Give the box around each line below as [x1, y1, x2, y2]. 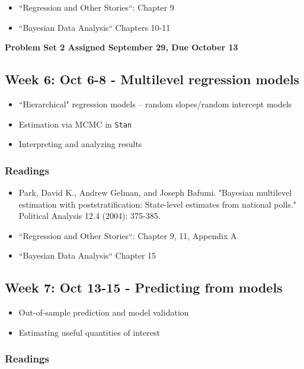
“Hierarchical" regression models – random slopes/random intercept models [18, 97, 292, 110]
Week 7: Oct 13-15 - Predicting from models [5, 278, 283, 297]
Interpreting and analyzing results [18, 138, 142, 150]
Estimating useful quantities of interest [18, 326, 160, 338]
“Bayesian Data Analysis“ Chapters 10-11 [18, 21, 171, 33]
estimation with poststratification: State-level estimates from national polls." [18, 198, 296, 210]
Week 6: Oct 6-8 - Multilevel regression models [5, 70, 300, 88]
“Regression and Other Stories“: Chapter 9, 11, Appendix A [18, 229, 237, 241]
